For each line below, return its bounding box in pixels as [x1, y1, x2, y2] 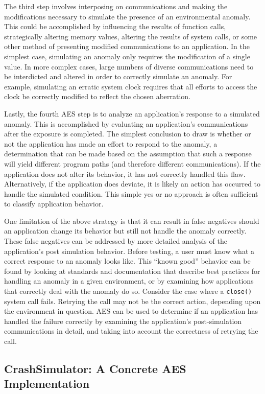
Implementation [4, 376, 90, 391]
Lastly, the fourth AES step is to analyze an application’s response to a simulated [4, 108, 260, 119]
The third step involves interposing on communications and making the [4, 1, 228, 11]
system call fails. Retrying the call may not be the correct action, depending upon [4, 295, 261, 306]
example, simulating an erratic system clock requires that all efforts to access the [4, 81, 257, 91]
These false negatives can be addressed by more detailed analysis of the [4, 236, 227, 246]
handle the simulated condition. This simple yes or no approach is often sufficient [4, 188, 258, 199]
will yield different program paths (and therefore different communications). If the [4, 158, 261, 169]
